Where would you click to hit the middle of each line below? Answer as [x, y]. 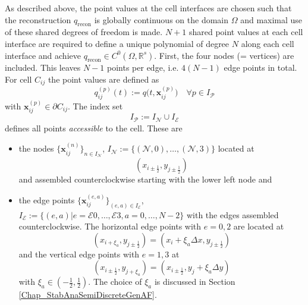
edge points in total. [260, 67]
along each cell [268, 43]
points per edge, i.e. [143, 67]
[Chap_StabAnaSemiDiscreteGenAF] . [88, 295]
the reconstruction [38, 19]
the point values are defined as [103, 79]
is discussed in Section [195, 282]
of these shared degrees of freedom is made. [84, 32]
